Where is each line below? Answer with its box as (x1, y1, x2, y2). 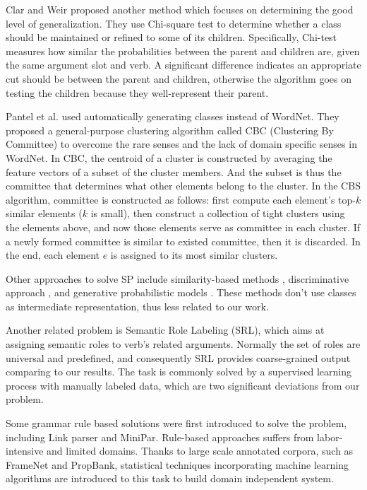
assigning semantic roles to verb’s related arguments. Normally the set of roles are (6, 337, 361, 351)
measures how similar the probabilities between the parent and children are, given (6, 43, 360, 58)
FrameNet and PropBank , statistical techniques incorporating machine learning (6, 457, 349, 472)
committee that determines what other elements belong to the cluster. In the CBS (6, 178, 361, 193)
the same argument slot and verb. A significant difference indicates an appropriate (6, 57, 361, 72)
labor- (317, 429, 343, 444)
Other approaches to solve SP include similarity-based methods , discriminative (6, 271, 349, 286)
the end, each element (6, 247, 100, 262)
